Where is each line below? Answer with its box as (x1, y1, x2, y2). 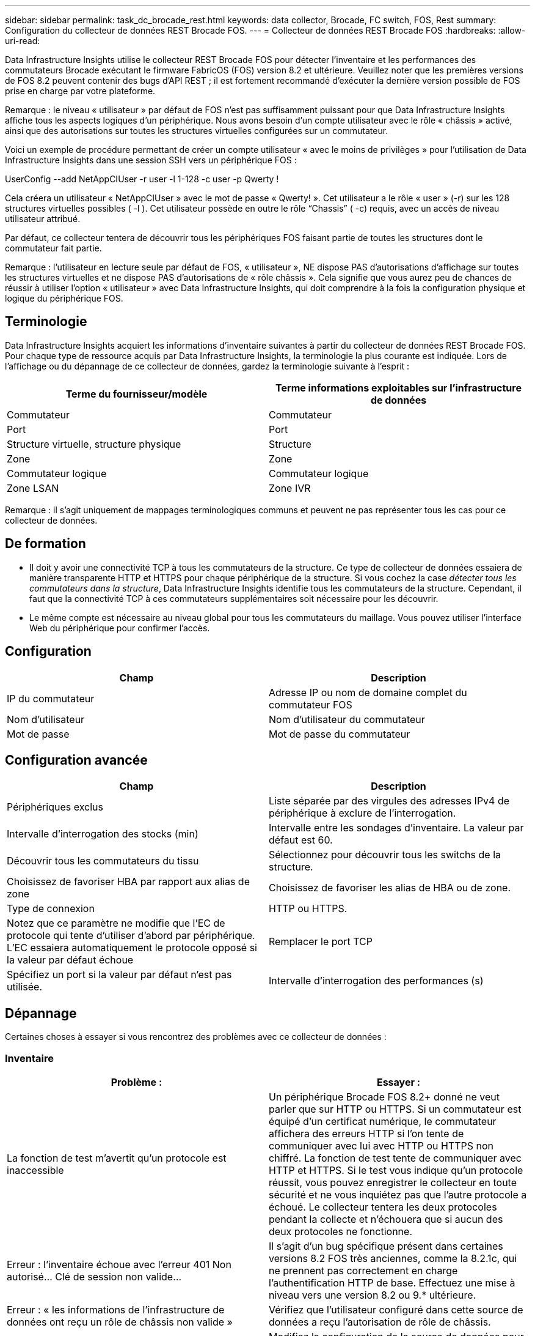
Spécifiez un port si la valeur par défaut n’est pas (7, 968, 232, 981)
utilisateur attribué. (5, 213, 81, 224)
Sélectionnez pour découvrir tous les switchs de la (269, 848, 501, 861)
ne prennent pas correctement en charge (269, 1264, 458, 1277)
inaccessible (7, 1163, 64, 1176)
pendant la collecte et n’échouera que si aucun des (269, 1212, 503, 1225)
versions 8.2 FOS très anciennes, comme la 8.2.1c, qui (269, 1252, 517, 1264)
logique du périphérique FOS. (5, 293, 123, 303)
